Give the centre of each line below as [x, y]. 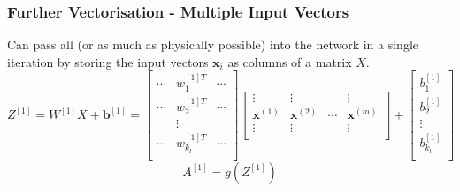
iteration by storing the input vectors [108, 61]
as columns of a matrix [290, 61]
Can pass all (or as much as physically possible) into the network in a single [213, 44]
